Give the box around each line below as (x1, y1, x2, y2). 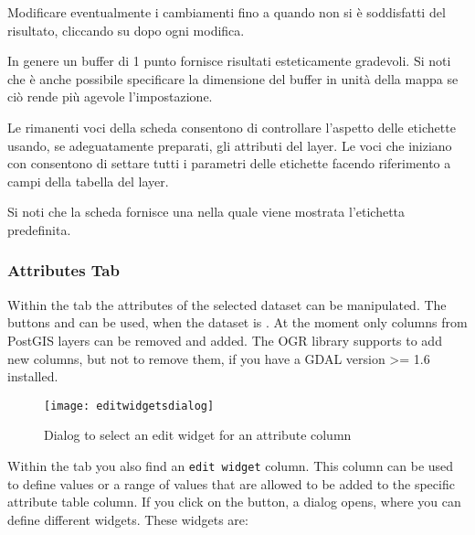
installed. (7, 367, 58, 386)
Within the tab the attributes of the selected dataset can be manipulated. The (7, 294, 447, 314)
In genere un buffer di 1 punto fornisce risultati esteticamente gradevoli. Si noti (7, 51, 451, 70)
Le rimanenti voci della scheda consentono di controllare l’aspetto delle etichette (7, 117, 456, 136)
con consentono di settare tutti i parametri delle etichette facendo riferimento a (7, 154, 451, 173)
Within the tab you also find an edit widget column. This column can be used (7, 455, 454, 475)
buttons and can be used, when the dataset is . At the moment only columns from (7, 313, 468, 332)
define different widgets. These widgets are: (7, 509, 248, 529)
